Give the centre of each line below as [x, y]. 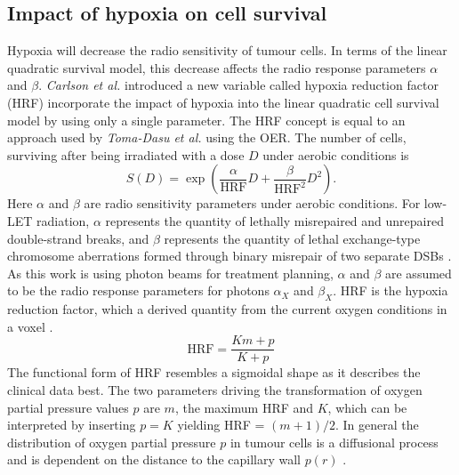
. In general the [377, 425]
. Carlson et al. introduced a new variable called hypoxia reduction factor [238, 85]
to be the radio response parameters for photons [138, 290]
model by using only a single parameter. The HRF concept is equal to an [206, 120]
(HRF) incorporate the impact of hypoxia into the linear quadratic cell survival [223, 102]
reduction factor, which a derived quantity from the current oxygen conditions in [227, 309]
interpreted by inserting [72, 425]
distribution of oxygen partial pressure [112, 442]
